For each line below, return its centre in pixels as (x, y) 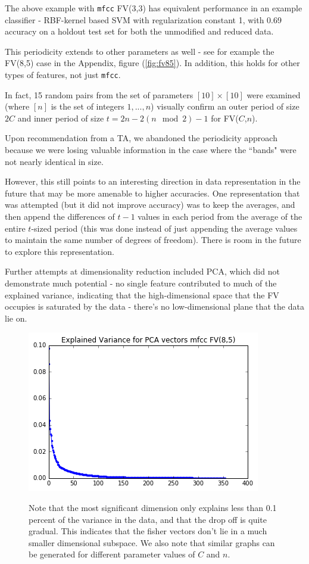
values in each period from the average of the (220, 216)
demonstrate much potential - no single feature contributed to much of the (141, 283)
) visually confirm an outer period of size (225, 106)
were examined (274, 94)
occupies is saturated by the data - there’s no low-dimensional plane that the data (154, 306)
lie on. (16, 318)
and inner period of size (61, 118)
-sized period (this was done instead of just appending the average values (164, 228)
